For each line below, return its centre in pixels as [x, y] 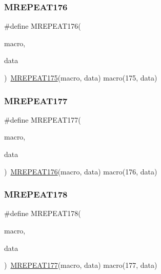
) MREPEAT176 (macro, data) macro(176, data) [81, 171]
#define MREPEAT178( [43, 213]
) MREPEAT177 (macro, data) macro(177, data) [81, 265]
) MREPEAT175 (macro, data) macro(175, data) [81, 77]
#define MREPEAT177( [43, 119]
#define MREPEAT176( [43, 26]
